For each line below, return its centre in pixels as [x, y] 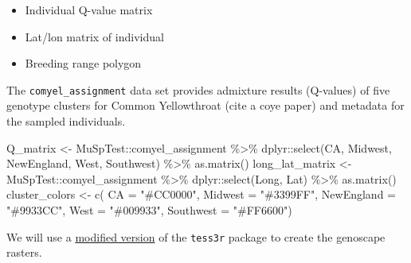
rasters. [24, 252]
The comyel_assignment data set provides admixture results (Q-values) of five [198, 89]
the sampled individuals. [66, 121]
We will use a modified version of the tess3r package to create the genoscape [196, 236]
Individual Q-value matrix [89, 10]
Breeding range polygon [83, 63]
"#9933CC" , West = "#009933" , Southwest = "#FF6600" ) [149, 210]
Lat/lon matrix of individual [94, 36]
